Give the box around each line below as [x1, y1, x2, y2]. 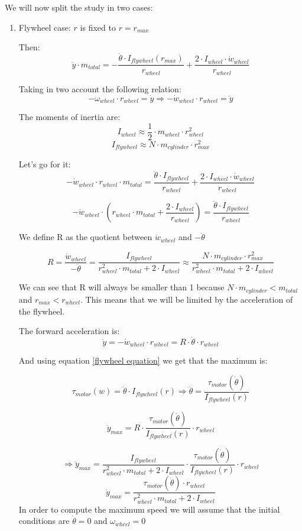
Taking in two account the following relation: [18, 82, 181, 95]
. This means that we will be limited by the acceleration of [80, 293, 293, 305]
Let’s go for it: [18, 158, 71, 170]
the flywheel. [18, 305, 65, 317]
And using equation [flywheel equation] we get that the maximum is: [18, 354, 268, 367]
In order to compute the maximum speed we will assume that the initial [18, 503, 280, 515]
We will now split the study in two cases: [5, 1, 153, 13]
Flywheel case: [18, 21, 71, 33]
